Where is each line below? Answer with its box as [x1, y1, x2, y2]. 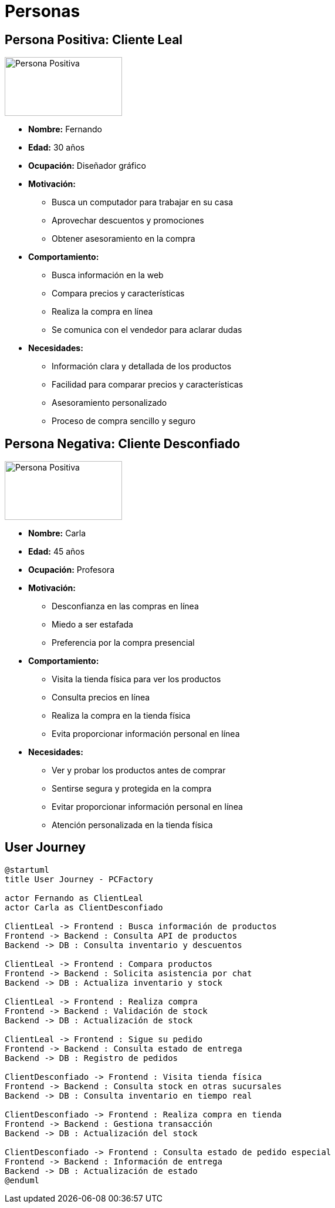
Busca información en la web [52, 270, 164, 281]
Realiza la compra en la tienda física [52, 710, 191, 721]
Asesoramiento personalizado [52, 398, 167, 408]
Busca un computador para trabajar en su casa [52, 197, 234, 208]
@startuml [5, 865, 49, 875]
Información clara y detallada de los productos [52, 361, 232, 372]
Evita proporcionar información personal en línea [52, 729, 240, 739]
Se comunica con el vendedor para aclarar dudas [52, 325, 242, 335]
